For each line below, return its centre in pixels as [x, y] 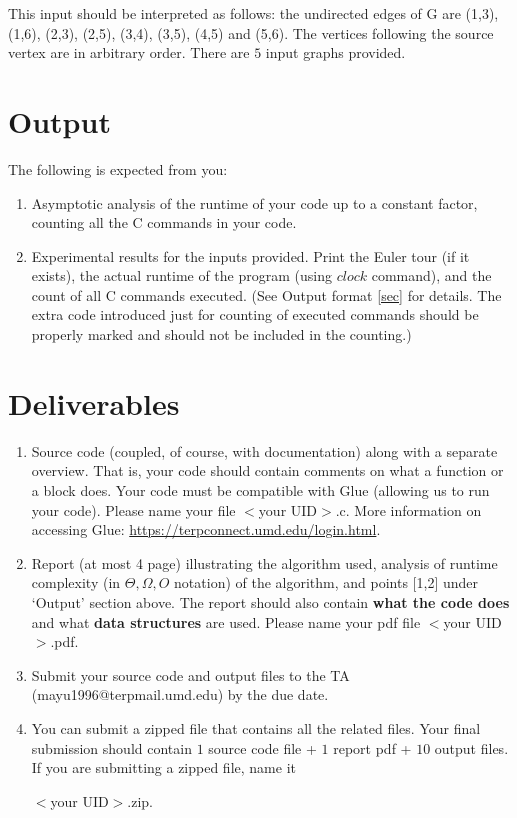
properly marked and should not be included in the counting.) [221, 334]
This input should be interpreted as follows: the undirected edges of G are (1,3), [253, 13]
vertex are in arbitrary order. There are [129, 52]
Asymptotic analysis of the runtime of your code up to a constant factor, [254, 202]
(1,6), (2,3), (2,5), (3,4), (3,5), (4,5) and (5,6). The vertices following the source [251, 32]
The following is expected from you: [118, 168]
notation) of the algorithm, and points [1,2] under [326, 582]
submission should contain [111, 747]
